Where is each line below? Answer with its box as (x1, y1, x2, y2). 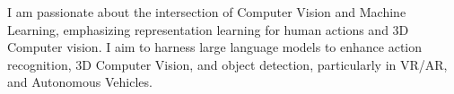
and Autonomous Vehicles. (7, 73, 153, 91)
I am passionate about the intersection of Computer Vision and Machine (7, 3, 406, 21)
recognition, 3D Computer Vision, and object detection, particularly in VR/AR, (7, 55, 448, 73)
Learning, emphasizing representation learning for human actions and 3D (7, 20, 409, 38)
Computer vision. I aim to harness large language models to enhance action (7, 38, 423, 56)
